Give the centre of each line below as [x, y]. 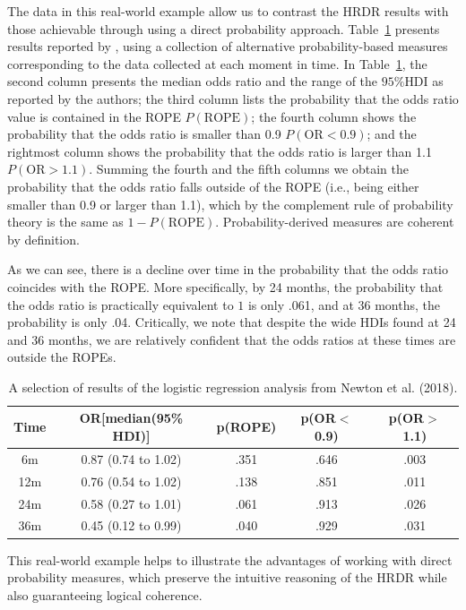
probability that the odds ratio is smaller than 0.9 [144, 134]
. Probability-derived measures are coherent [335, 222]
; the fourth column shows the [334, 116]
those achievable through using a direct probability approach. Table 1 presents [224, 28]
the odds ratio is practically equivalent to [121, 304]
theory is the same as [65, 222]
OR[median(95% [131, 418]
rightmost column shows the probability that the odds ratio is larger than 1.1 [220, 151]
